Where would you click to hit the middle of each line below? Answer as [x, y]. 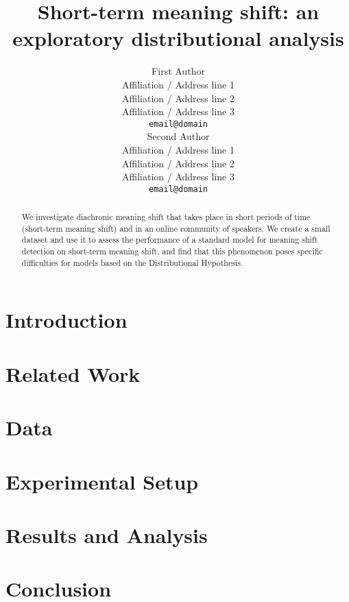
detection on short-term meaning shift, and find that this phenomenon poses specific [172, 251]
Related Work [73, 373]
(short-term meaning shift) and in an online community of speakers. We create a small [176, 228]
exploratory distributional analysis [178, 38]
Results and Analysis [107, 534]
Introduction [67, 320]
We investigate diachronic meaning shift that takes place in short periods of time [166, 217]
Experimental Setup [102, 481]
